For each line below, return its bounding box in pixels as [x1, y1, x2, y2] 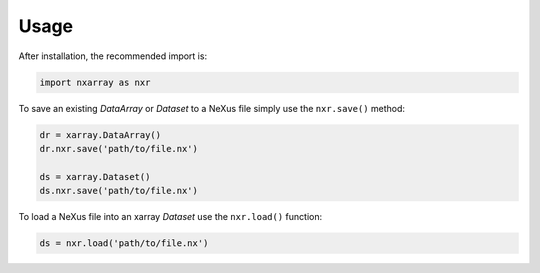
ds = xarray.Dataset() [39, 171, 151, 182]
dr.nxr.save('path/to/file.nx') [39, 143, 199, 154]
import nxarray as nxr [39, 76, 151, 88]
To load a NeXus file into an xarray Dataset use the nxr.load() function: [18, 211, 323, 223]
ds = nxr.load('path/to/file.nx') [39, 238, 209, 249]
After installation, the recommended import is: [18, 50, 208, 62]
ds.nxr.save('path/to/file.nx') [39, 185, 199, 197]
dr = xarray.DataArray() [39, 129, 162, 140]
